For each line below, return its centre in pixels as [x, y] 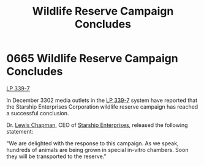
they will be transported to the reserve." [56, 156]
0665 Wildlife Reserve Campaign [93, 59]
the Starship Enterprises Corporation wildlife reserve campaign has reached [102, 106]
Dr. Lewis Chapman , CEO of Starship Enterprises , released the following [97, 125]
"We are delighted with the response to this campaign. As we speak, [93, 143]
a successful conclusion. [38, 113]
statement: [20, 131]
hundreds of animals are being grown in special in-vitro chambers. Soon [97, 150]
